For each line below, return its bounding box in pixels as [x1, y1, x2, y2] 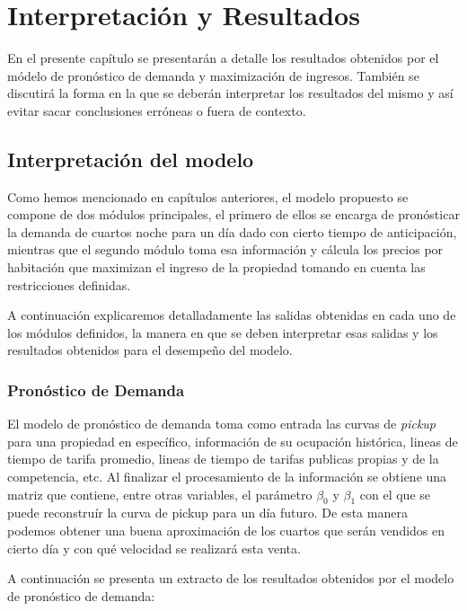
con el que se [359, 484, 430, 503]
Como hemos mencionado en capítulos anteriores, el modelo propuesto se [7, 187, 409, 206]
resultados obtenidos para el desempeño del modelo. [7, 341, 293, 359]
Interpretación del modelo [7, 145, 254, 173]
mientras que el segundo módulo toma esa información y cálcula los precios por [7, 240, 444, 259]
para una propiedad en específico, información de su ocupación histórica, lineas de [7, 431, 458, 450]
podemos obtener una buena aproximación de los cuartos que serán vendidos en [7, 521, 445, 540]
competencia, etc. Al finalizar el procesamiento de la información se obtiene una [7, 467, 447, 486]
